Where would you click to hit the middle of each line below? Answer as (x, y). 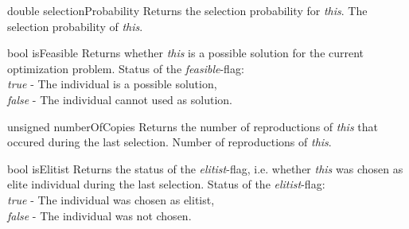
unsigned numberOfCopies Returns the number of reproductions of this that (193, 126)
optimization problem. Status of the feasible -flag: (126, 68)
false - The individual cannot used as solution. (120, 99)
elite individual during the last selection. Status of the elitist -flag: (166, 184)
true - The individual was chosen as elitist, (111, 199)
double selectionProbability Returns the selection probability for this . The (187, 10)
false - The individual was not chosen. (99, 215)
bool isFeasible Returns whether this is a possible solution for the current (186, 53)
